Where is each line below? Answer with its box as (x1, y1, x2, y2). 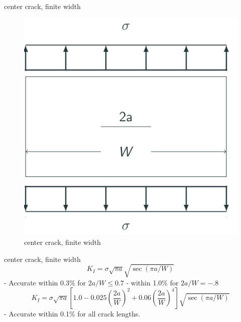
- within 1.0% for (126, 277, 179, 287)
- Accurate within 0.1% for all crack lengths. (4, 308, 141, 319)
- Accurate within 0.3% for (4, 277, 86, 287)
